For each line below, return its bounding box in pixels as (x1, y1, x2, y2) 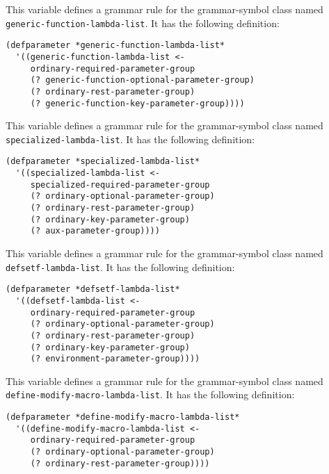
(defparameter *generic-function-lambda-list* (6, 40, 225, 51)
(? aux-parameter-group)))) (30, 226, 160, 236)
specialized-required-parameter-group (30, 179, 210, 190)
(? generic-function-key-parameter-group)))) (30, 98, 245, 108)
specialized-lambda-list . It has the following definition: (6, 131, 255, 146)
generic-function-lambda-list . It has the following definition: (6, 15, 280, 30)
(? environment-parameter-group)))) (30, 354, 200, 364)
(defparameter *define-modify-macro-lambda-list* (6, 412, 240, 423)
